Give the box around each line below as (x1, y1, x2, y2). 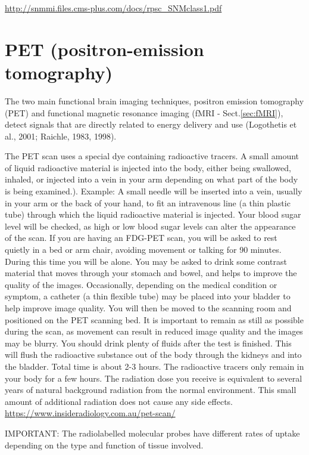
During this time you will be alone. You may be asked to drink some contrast (5, 255, 287, 267)
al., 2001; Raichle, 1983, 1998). (5, 129, 117, 142)
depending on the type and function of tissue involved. (5, 438, 204, 451)
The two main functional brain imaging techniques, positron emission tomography (5, 94, 304, 107)
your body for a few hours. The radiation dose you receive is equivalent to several (5, 372, 302, 384)
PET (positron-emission (5, 36, 204, 61)
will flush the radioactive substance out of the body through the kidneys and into (5, 348, 302, 361)
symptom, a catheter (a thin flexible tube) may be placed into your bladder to (5, 290, 291, 302)
